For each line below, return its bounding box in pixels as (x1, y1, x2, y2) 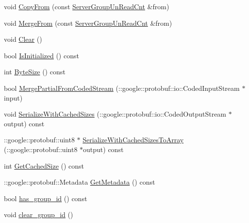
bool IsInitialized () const (4, 50, 79, 60)
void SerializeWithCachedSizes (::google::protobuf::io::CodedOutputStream (4, 109, 227, 119)
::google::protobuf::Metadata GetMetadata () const (4, 177, 155, 187)
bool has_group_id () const (4, 193, 87, 203)
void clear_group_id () (4, 209, 73, 220)
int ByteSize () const (4, 67, 66, 77)
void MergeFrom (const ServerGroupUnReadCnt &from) (4, 17, 172, 28)
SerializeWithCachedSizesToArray (83, 135, 184, 145)
